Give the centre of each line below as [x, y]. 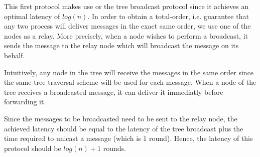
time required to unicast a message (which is [73, 138]
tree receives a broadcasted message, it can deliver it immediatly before [114, 92]
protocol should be [33, 148]
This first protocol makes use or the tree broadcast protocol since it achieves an [126, 6]
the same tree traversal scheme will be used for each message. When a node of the [130, 82]
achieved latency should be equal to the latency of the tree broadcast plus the [124, 128]
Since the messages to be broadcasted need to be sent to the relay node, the [121, 118]
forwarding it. [25, 102]
